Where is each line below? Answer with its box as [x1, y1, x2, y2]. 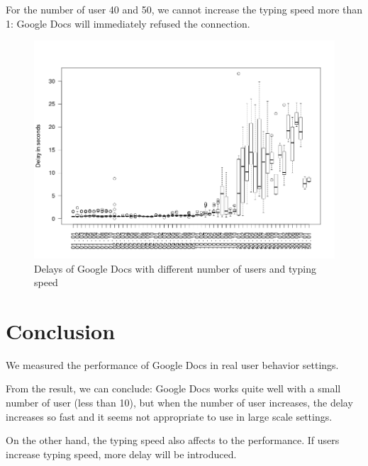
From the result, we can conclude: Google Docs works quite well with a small [6, 381, 341, 396]
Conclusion [6, 316, 116, 345]
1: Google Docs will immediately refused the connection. [6, 16, 250, 30]
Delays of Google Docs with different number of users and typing [34, 261, 316, 275]
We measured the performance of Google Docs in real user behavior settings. [6, 357, 339, 372]
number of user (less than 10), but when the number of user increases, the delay [6, 395, 353, 410]
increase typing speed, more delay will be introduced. [6, 446, 237, 461]
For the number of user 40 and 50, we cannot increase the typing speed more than [6, 2, 363, 16]
